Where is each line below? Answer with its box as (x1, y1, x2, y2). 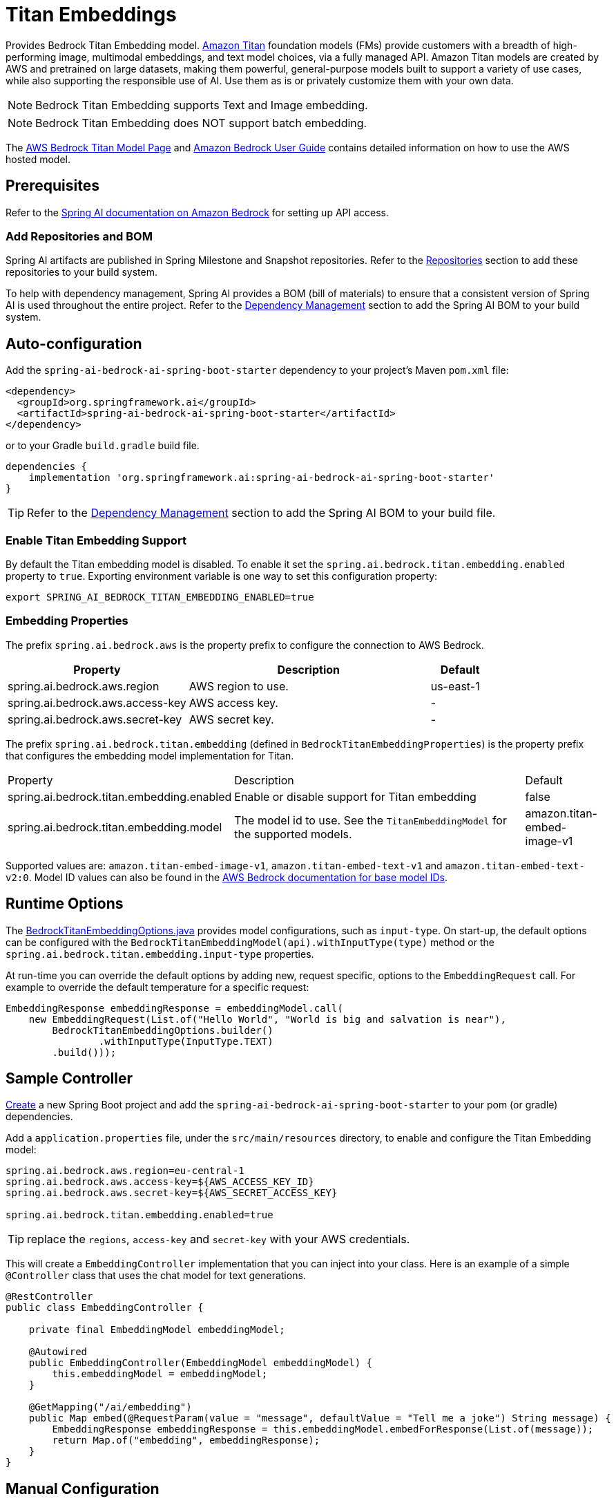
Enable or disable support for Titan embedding (234, 789, 477, 804)
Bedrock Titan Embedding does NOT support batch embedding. (35, 115, 367, 130)
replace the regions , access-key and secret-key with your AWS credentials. (27, 1232, 410, 1247)
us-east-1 (430, 679, 480, 693)
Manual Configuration (6, 1480, 160, 1497)
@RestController (6, 1291, 93, 1303)
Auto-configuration (6, 334, 142, 352)
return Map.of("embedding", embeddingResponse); (52, 1435, 320, 1446)
